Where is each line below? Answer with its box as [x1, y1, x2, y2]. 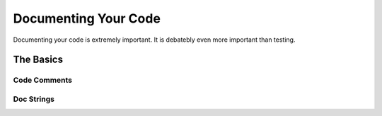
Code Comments [13, 75, 73, 85]
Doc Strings [13, 94, 54, 104]
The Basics [13, 54, 64, 66]
